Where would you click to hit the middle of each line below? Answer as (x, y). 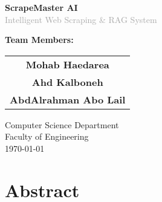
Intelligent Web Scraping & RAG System (81, 19)
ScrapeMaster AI (41, 7)
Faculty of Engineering (47, 136)
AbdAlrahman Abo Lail (68, 99)
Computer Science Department (62, 124)
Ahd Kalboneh (67, 82)
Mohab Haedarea (67, 64)
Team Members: (39, 40)
